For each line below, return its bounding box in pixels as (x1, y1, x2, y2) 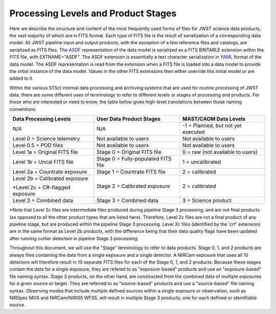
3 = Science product (182, 197, 232, 204)
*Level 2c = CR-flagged (12, 184, 71, 191)
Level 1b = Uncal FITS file (12, 159, 74, 166)
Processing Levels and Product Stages (9, 8, 177, 19)
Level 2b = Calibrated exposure (12, 175, 88, 182)
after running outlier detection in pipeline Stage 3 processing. (9, 235, 139, 242)
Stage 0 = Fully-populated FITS (96, 155, 172, 163)
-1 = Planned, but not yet (182, 122, 242, 129)
